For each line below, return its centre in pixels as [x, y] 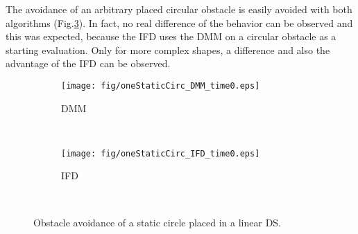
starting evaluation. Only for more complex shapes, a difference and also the [168, 49]
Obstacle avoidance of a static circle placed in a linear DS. [157, 222]
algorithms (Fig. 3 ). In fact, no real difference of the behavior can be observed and [179, 22]
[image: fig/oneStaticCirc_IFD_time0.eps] [161, 153]
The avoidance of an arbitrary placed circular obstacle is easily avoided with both [179, 9]
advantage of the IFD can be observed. [88, 63]
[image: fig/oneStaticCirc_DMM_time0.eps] [161, 85]
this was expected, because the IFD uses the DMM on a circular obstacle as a [171, 36]
